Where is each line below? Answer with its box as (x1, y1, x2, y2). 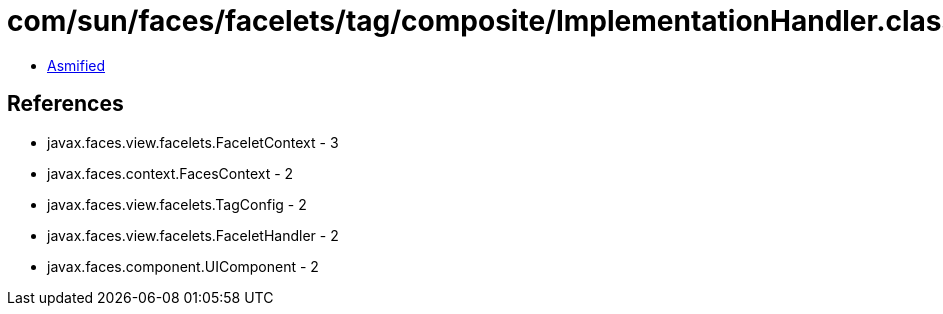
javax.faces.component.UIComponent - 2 (47, 257, 319, 275)
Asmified (47, 56, 106, 74)
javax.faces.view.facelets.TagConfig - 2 (47, 195, 307, 213)
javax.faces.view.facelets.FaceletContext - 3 (47, 133, 339, 151)
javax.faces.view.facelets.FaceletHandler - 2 (47, 226, 339, 244)
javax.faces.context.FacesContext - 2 (47, 164, 294, 182)
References (7, 91, 124, 117)
